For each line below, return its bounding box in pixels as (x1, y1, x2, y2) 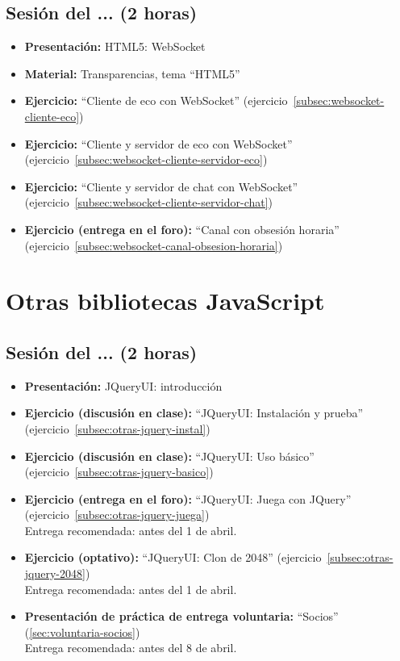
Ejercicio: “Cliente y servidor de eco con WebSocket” (24, 135, 293, 152)
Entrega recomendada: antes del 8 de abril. (24, 639, 237, 656)
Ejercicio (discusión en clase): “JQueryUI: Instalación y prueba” (24, 404, 364, 421)
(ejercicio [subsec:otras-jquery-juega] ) (24, 506, 210, 523)
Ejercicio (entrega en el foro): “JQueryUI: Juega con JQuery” (24, 490, 352, 507)
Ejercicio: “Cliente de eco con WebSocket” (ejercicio (24, 92, 288, 109)
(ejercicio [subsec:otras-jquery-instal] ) (24, 420, 210, 437)
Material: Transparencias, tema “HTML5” (24, 65, 240, 82)
